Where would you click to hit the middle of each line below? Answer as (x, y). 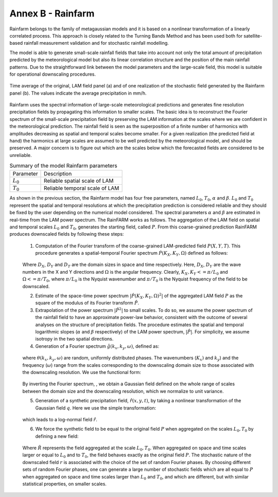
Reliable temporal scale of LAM (82, 188)
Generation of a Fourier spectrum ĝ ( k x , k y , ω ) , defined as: (97, 347)
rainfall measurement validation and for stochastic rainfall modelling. (97, 43)
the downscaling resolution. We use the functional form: (82, 372)
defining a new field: (57, 436)
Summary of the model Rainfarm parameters (64, 166)
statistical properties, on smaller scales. (64, 484)
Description (58, 173)
